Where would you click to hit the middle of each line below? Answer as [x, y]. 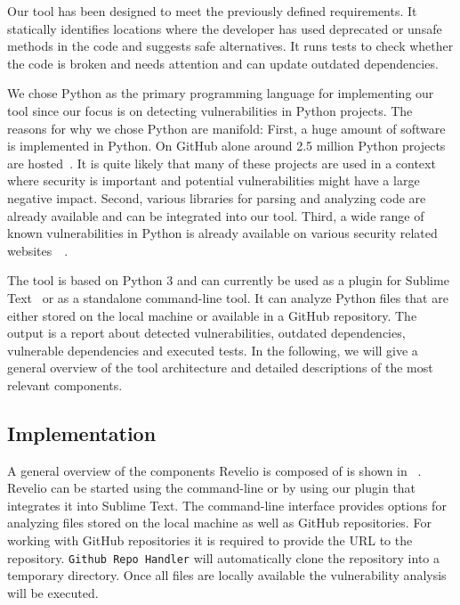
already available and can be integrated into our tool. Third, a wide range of [216, 215]
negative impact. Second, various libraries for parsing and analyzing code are [217, 197]
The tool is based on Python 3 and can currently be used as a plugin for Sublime [228, 280]
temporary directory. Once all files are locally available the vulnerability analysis [227, 575]
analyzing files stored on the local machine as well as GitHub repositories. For [219, 523]
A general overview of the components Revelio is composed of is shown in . [214, 470]
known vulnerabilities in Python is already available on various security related [222, 233]
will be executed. [53, 592]
